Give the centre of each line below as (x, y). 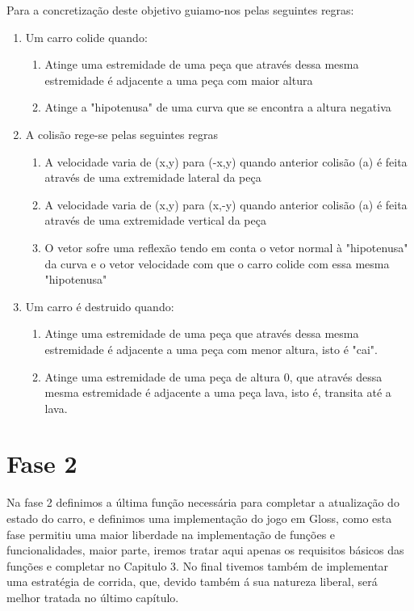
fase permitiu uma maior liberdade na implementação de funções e (171, 534)
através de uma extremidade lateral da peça (153, 177)
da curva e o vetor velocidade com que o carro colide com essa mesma (217, 263)
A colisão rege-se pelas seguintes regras (121, 134)
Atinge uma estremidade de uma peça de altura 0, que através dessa (213, 376)
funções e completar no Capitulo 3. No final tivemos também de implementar (198, 565)
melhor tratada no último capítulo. (93, 597)
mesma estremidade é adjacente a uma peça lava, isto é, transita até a (218, 392)
